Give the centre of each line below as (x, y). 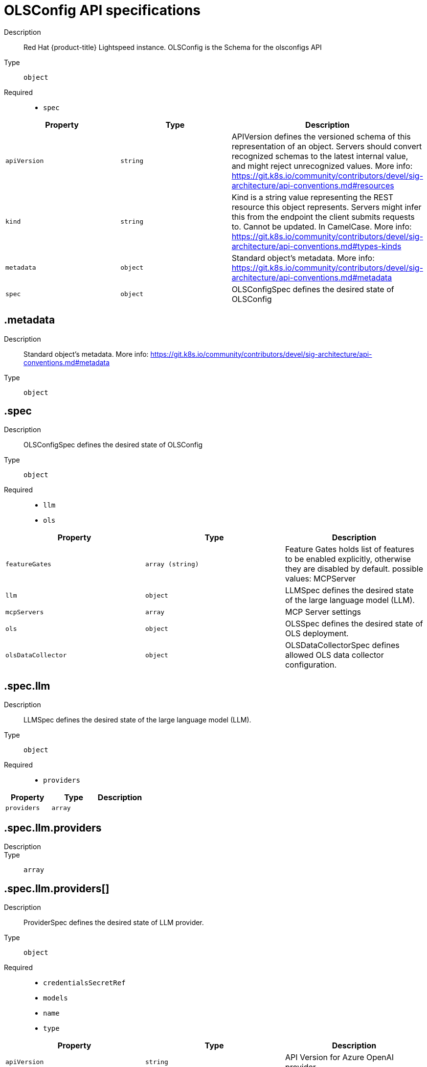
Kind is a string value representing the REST (313, 197)
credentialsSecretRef (84, 983)
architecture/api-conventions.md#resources (313, 185)
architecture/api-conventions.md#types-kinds (316, 246)
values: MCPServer (320, 579)
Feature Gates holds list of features (349, 549)
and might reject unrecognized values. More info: (322, 166)
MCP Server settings (323, 612)
